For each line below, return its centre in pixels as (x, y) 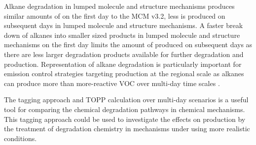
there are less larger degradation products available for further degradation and (124, 54)
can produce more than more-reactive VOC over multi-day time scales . (112, 83)
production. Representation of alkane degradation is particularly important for (123, 64)
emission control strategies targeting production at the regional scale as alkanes (124, 73)
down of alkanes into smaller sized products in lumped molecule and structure (122, 35)
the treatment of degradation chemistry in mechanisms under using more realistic (127, 129)
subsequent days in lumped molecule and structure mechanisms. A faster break (124, 25)
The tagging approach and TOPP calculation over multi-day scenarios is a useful (126, 100)
